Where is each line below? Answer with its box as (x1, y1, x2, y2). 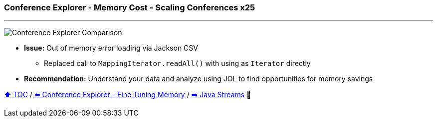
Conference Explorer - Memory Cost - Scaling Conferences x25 (4, 2, 255, 12)
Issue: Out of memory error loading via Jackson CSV (24, 44, 198, 53)
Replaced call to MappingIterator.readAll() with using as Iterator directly (44, 59, 311, 68)
